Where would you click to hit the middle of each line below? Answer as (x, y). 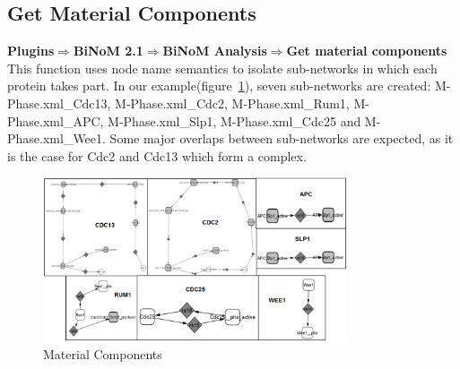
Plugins (31, 51)
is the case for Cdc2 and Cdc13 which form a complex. (157, 155)
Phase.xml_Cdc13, (59, 103)
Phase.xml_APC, (56, 120)
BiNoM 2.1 (108, 51)
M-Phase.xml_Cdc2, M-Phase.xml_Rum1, (232, 103)
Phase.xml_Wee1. (56, 138)
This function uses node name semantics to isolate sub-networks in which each (222, 68)
